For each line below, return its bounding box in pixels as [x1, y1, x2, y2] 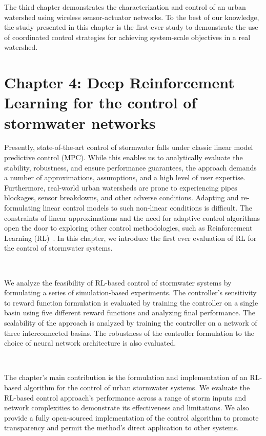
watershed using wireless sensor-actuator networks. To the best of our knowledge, [4, 11, 259, 22]
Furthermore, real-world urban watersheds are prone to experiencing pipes [4, 182, 237, 193]
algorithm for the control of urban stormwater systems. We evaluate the [24, 382, 250, 392]
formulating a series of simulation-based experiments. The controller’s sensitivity [4, 287, 257, 298]
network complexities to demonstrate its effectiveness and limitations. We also [4, 402, 249, 413]
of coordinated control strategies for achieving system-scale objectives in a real [4, 31, 251, 42]
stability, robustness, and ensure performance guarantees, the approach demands [4, 162, 257, 173]
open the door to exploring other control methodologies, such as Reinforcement [4, 222, 253, 233]
